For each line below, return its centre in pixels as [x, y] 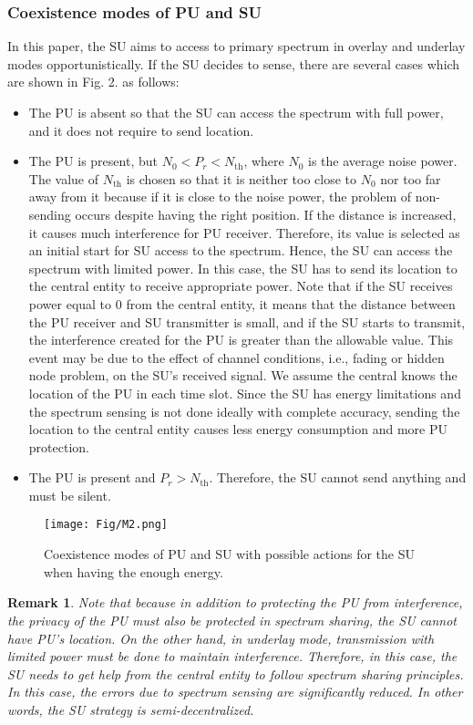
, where [264, 161]
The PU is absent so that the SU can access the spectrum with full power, [236, 112]
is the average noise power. [383, 161]
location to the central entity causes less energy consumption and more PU [238, 429]
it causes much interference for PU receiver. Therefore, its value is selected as [244, 232]
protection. [59, 446]
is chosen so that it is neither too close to [242, 178]
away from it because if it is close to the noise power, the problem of [220, 197]
